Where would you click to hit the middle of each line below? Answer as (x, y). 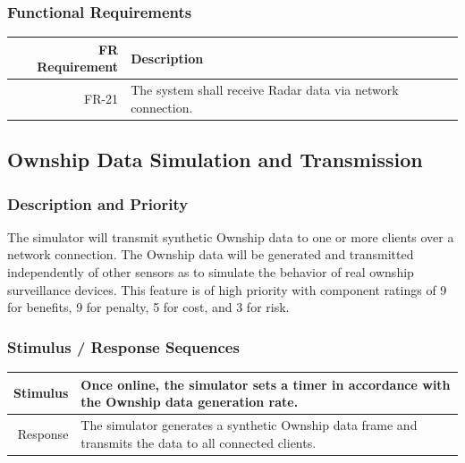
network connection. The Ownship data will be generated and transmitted (211, 254)
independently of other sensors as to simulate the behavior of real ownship (211, 272)
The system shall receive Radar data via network (265, 90)
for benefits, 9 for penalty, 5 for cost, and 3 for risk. (148, 307)
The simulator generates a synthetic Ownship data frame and (249, 424)
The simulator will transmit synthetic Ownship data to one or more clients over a (231, 236)
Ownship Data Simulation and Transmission (215, 160)
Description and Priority (98, 203)
